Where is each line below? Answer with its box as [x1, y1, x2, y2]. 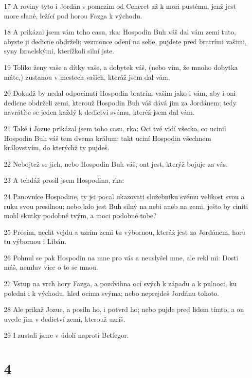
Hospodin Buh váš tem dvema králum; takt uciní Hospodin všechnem [4, 133, 211, 143]
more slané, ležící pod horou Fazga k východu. [4, 10, 142, 20]
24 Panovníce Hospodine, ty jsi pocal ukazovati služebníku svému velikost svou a [4, 191, 245, 201]
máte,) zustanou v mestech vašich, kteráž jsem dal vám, [4, 71, 170, 82]
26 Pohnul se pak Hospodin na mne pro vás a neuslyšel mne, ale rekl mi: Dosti [4, 252, 238, 262]
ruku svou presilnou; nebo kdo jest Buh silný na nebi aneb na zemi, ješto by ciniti [4, 201, 248, 211]
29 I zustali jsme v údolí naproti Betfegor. [4, 330, 129, 340]
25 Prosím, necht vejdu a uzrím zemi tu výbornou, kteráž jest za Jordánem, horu [4, 226, 246, 237]
